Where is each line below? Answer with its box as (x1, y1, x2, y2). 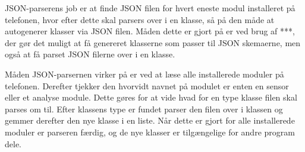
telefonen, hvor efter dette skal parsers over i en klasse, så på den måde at (5, 13, 275, 25)
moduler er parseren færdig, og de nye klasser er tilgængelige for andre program (5, 125, 295, 138)
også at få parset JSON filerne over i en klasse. (5, 48, 175, 60)
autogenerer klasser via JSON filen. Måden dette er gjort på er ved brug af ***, (5, 25, 295, 37)
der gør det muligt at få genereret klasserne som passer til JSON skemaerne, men (5, 36, 301, 48)
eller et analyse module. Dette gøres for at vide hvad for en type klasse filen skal (5, 91, 297, 104)
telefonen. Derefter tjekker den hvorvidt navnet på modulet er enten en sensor (5, 79, 289, 92)
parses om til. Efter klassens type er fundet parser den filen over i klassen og (5, 102, 283, 115)
